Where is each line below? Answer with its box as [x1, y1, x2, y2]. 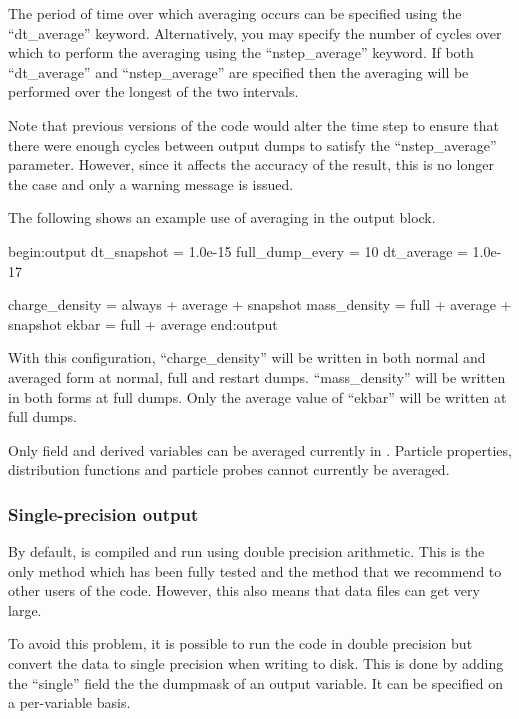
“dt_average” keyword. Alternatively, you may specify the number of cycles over [8, 22, 502, 43]
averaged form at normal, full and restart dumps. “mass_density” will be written [8, 366, 506, 387]
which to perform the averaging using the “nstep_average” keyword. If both [8, 42, 474, 63]
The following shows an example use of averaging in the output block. [8, 207, 436, 228]
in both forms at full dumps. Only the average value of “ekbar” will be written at [8, 386, 507, 407]
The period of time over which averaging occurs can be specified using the [8, 3, 462, 23]
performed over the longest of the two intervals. [8, 81, 299, 102]
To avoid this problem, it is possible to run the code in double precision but [8, 633, 473, 654]
